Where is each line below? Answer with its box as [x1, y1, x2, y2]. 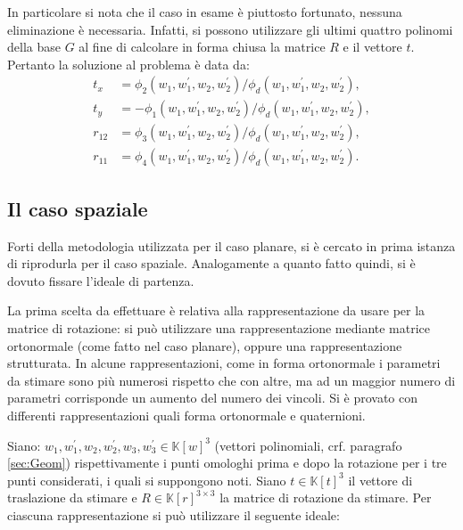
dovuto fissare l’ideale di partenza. [7, 271, 194, 289]
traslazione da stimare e [7, 488, 137, 507]
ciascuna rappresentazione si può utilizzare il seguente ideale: [7, 506, 340, 525]
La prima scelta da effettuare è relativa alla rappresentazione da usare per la [7, 301, 426, 320]
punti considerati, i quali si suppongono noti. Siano [7, 470, 286, 489]
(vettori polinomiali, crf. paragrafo [214, 436, 402, 454]
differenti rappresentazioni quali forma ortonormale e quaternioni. [7, 406, 366, 425]
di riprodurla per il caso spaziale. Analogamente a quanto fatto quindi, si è [7, 254, 416, 273]
